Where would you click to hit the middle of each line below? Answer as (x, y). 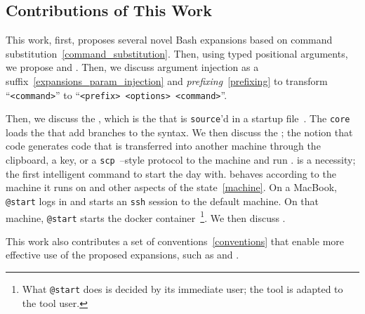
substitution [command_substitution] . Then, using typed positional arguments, (177, 53)
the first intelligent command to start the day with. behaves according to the (171, 173)
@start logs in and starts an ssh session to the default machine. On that (162, 201)
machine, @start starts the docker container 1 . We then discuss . (146, 216)
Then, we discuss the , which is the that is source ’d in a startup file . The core (178, 118)
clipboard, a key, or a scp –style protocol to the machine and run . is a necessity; (181, 160)
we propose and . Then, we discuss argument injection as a (132, 67)
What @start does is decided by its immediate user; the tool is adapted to (182, 289)
